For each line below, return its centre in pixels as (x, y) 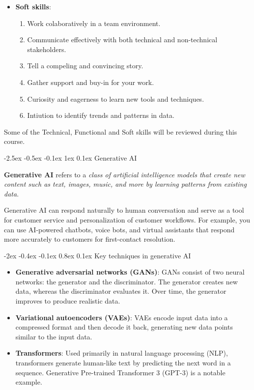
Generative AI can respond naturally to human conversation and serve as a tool (124, 210)
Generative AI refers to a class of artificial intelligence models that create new (125, 174)
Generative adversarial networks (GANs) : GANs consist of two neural (130, 272)
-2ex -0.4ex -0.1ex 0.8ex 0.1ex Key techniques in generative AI (98, 255)
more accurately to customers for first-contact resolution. (90, 239)
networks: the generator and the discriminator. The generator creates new (127, 281)
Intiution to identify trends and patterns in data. (101, 115)
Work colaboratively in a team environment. (94, 23)
